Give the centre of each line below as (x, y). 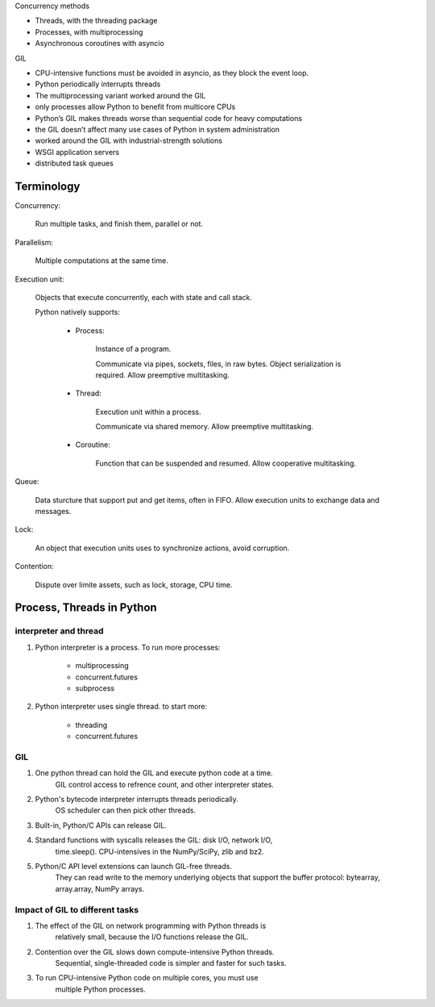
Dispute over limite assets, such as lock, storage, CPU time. (134, 584)
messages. (53, 512)
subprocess (95, 688)
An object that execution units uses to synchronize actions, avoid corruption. (162, 548)
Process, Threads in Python (86, 608)
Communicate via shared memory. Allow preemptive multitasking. (205, 427)
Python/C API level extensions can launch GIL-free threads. (134, 866)
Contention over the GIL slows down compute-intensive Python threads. (155, 951)
